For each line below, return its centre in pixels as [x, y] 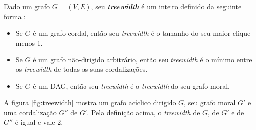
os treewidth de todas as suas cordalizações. [82, 69]
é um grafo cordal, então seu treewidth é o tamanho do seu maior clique [142, 33]
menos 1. [29, 42]
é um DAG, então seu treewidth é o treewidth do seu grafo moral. [131, 86]
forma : [15, 16]
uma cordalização [30, 112]
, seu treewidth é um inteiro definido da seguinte [166, 6]
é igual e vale [35, 122]
